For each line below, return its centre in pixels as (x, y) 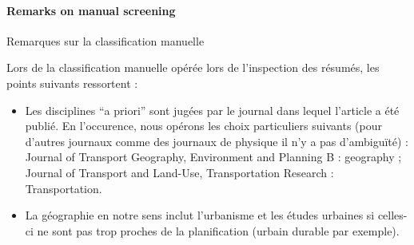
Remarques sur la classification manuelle (105, 40)
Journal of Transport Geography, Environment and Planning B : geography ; (213, 157)
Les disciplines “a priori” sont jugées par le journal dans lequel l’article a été (212, 110)
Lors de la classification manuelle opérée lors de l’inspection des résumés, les (193, 67)
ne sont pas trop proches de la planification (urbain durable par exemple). (218, 230)
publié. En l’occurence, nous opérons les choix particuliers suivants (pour (203, 126)
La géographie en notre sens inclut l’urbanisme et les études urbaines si (200, 215)
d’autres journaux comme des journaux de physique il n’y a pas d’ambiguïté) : (217, 141)
